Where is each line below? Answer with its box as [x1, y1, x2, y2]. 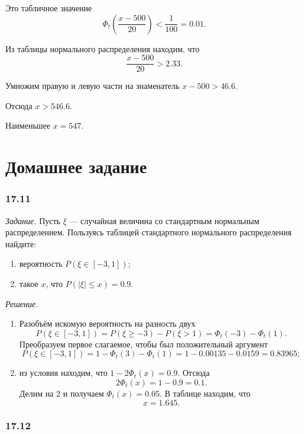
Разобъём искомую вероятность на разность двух [19, 317, 196, 330]
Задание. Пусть [5, 214, 60, 226]
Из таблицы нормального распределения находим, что [5, 42, 200, 55]
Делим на [19, 387, 54, 399]
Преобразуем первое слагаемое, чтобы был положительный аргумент [19, 337, 268, 350]
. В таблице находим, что [159, 387, 251, 399]
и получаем [63, 387, 104, 399]
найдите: [5, 237, 37, 250]
